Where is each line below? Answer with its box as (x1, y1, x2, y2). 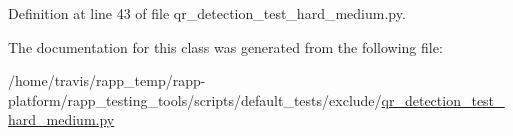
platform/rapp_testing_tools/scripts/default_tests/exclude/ (8, 89, 382, 110)
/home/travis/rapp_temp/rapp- (8, 70, 206, 91)
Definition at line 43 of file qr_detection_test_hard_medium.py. (8, 3, 406, 23)
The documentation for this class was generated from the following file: (8, 36, 443, 57)
